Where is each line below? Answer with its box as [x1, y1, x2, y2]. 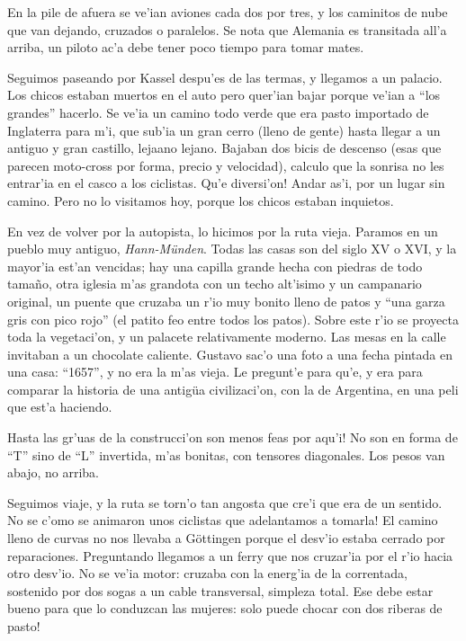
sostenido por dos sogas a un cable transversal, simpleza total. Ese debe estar [7, 581, 434, 600]
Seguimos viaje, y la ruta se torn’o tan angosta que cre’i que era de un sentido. [7, 493, 443, 512]
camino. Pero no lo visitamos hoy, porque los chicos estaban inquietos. [7, 191, 394, 209]
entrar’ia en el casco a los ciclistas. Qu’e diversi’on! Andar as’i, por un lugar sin [7, 174, 445, 192]
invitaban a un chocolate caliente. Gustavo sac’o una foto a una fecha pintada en [7, 344, 453, 363]
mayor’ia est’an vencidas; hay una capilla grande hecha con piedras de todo [7, 256, 423, 275]
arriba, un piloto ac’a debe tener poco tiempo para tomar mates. [7, 38, 364, 57]
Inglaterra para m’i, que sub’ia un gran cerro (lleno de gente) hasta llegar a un [7, 120, 441, 139]
